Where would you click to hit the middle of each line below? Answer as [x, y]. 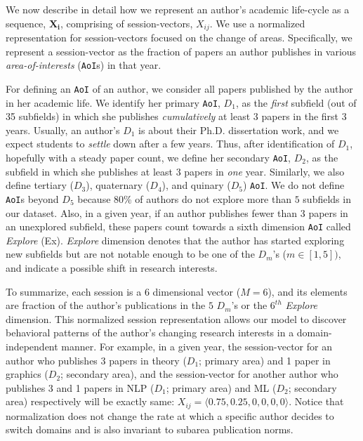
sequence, [26, 23]
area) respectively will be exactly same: [90, 401]
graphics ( [27, 374]
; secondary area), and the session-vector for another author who [199, 374]
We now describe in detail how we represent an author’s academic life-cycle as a [178, 9]
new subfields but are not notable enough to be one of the [130, 254]
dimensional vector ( [197, 291]
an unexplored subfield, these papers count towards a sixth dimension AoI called [178, 226]
